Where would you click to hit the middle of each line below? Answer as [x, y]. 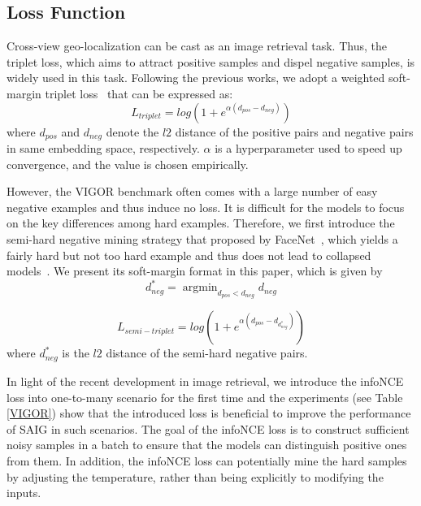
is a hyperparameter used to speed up [308, 148]
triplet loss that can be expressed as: [139, 93]
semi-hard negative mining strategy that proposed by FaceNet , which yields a [202, 239]
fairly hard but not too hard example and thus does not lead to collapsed [189, 255]
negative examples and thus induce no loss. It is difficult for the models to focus [206, 207]
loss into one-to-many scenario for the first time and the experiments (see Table [205, 397]
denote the [132, 131]
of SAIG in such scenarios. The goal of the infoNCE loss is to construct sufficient [208, 428]
